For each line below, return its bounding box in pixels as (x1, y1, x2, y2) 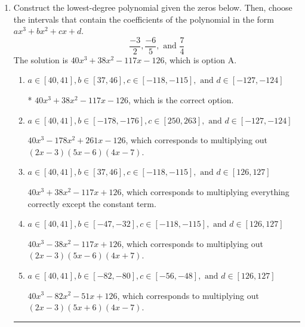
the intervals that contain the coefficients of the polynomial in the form (13, 13, 274, 25)
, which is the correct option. (128, 94, 234, 106)
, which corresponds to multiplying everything (121, 186, 289, 198)
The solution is (13, 53, 68, 66)
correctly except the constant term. (27, 197, 156, 209)
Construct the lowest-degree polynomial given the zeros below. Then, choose (13, 1, 292, 13)
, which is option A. (164, 53, 237, 66)
